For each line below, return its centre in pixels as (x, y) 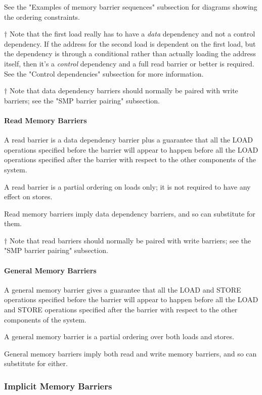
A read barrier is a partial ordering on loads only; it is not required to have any (127, 186)
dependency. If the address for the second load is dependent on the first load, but (130, 43)
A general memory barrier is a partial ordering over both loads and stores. (119, 336)
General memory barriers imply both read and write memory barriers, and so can (130, 353)
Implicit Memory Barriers (58, 386)
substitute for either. (36, 363)
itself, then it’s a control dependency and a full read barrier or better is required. (129, 63)
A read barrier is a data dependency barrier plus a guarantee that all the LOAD (129, 140)
